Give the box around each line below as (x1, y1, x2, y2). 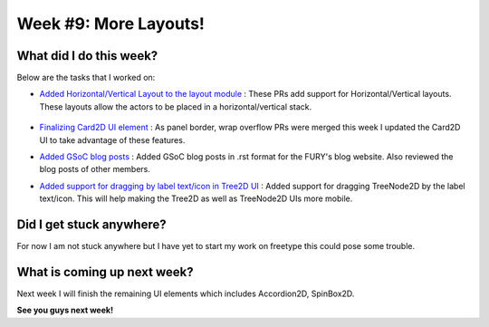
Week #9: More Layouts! (16, 14, 206, 34)
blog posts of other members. (39, 164, 151, 175)
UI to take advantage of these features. (39, 134, 186, 145)
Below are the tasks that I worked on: (16, 72, 156, 83)
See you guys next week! (16, 304, 113, 316)
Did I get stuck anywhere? (16, 217, 167, 232)
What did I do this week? (16, 48, 158, 63)
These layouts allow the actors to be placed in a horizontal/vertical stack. (39, 101, 312, 112)
